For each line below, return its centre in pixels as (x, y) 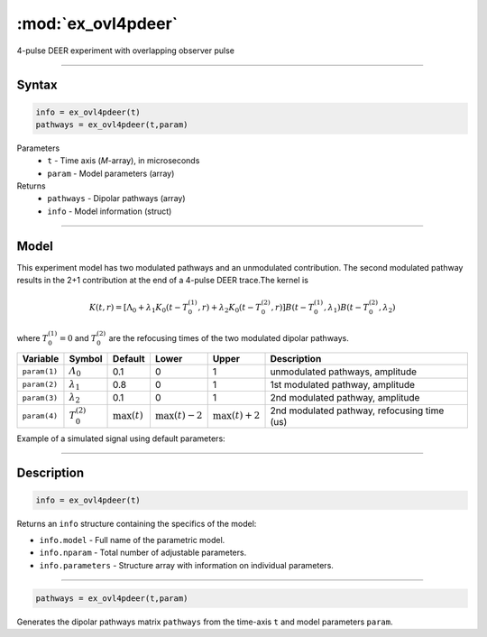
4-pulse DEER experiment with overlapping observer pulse (125, 51)
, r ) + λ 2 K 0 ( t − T (230, 309)
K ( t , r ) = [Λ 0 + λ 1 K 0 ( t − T (138, 309)
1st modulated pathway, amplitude (342, 384)
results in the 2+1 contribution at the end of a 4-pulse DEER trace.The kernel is (162, 281)
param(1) (40, 371)
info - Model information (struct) (110, 211)
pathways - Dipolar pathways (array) (116, 198)
